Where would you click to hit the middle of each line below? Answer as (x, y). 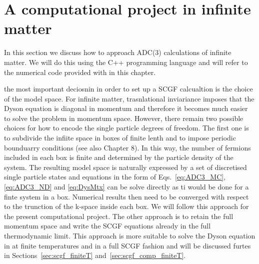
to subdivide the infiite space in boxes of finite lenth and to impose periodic (120, 138)
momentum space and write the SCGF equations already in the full (107, 226)
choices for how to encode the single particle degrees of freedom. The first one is (126, 128)
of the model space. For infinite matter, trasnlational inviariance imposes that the (129, 98)
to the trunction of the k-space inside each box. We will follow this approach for (126, 206)
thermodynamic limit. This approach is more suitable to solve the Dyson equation (130, 235)
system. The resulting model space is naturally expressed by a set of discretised (125, 167)
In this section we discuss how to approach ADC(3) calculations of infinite (118, 52)
